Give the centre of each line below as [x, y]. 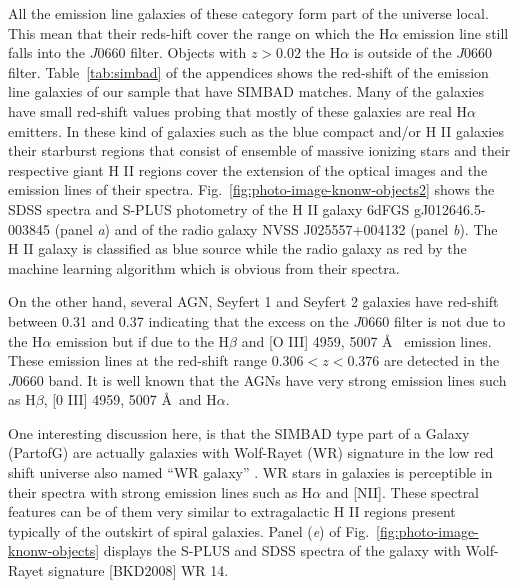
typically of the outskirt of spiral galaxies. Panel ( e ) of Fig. [189, 530]
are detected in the [442, 360]
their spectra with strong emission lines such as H [160, 491]
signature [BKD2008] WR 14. [138, 570]
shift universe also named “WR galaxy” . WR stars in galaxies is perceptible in [250, 472]
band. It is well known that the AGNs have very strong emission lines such [277, 379]
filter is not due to [449, 320]
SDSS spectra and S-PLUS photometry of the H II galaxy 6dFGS [209, 208]
